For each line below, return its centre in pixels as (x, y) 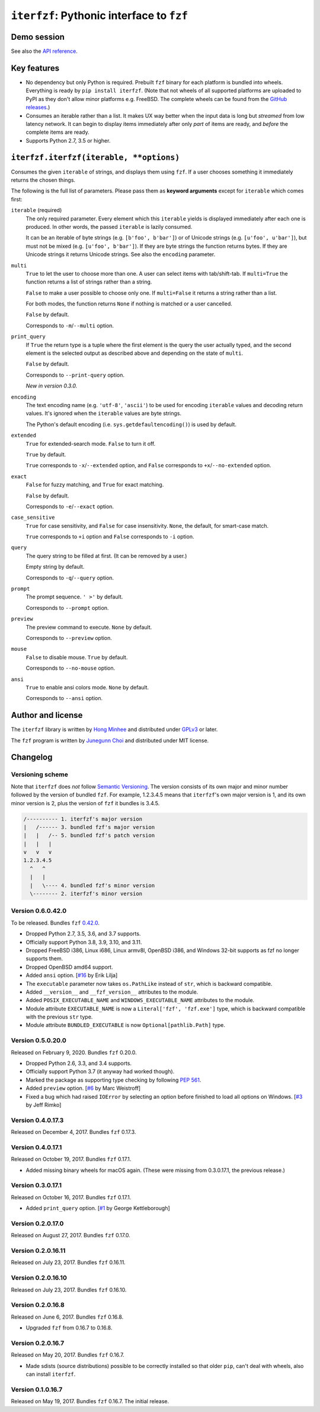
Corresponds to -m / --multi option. (70, 325)
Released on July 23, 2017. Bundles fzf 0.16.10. (69, 1290)
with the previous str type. (59, 1017)
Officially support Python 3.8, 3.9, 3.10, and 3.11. (84, 942)
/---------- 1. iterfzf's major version (83, 819)
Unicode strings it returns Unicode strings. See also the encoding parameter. (121, 254)
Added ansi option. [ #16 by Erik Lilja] (72, 975)
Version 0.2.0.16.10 (39, 1278)
